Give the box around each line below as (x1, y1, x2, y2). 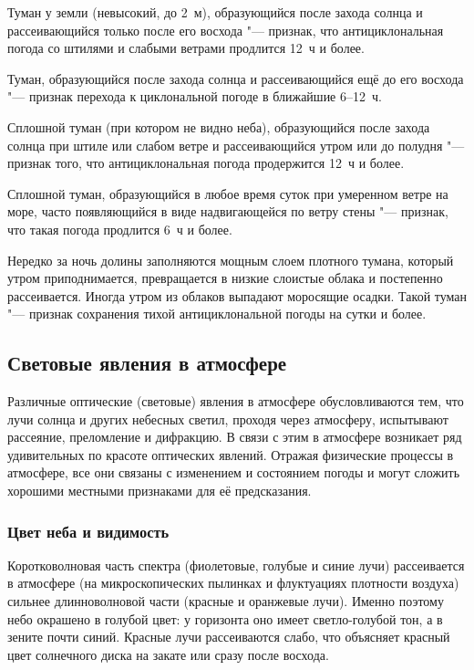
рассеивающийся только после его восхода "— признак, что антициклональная (7, 20, 444, 39)
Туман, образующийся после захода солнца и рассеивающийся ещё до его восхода (7, 68, 464, 88)
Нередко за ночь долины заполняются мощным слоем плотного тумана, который (7, 250, 454, 269)
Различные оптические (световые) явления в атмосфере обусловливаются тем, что (7, 392, 464, 411)
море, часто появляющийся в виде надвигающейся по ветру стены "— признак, (7, 202, 448, 221)
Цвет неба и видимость (7, 519, 170, 542)
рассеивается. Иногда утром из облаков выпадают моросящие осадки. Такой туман (7, 286, 468, 305)
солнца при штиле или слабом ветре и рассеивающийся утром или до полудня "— (7, 135, 465, 154)
